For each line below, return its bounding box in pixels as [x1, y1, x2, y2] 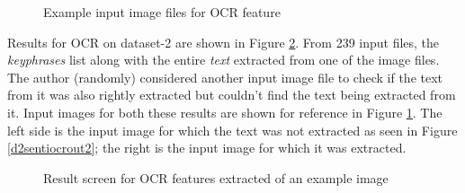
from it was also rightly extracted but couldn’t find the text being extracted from [7, 85, 456, 104]
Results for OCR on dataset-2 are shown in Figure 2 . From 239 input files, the [7, 32, 440, 51]
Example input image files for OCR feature [43, 3, 281, 21]
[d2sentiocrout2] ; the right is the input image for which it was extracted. [7, 138, 407, 157]
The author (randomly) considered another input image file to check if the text [7, 67, 443, 86]
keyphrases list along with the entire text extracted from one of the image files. [7, 50, 440, 69]
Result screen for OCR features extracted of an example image [43, 168, 389, 187]
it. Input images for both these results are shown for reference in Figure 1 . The [7, 102, 443, 121]
